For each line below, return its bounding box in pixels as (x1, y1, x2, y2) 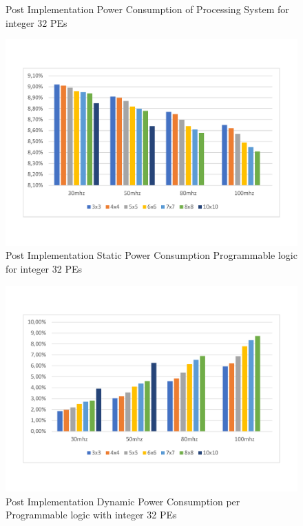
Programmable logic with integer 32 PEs (6, 507, 177, 522)
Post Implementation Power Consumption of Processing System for (6, 2, 289, 16)
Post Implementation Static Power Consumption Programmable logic (6, 248, 297, 262)
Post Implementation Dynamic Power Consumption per (6, 494, 240, 508)
